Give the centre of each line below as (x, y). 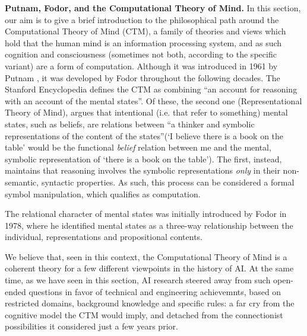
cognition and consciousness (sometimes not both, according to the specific (141, 54)
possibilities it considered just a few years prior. (91, 326)
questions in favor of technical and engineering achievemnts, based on (155, 291)
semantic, (22, 182)
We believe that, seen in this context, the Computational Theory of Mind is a (146, 256)
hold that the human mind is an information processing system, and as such (143, 42)
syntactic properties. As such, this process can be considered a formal (168, 182)
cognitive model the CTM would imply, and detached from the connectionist (144, 314)
